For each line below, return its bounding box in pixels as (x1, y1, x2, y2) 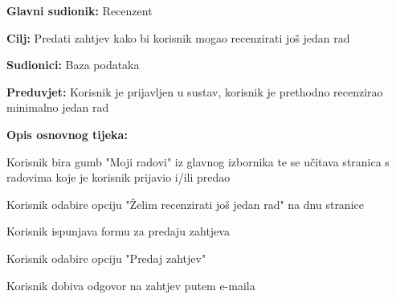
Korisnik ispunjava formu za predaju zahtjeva (6, 223, 230, 240)
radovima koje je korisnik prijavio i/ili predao (6, 169, 231, 186)
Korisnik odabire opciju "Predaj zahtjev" (6, 249, 206, 266)
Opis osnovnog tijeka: (6, 125, 128, 142)
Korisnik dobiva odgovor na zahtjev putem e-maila (6, 276, 255, 293)
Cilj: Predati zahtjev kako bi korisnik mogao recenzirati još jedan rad (6, 29, 350, 46)
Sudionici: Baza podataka (6, 56, 140, 73)
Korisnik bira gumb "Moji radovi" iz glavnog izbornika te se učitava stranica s (6, 153, 390, 170)
